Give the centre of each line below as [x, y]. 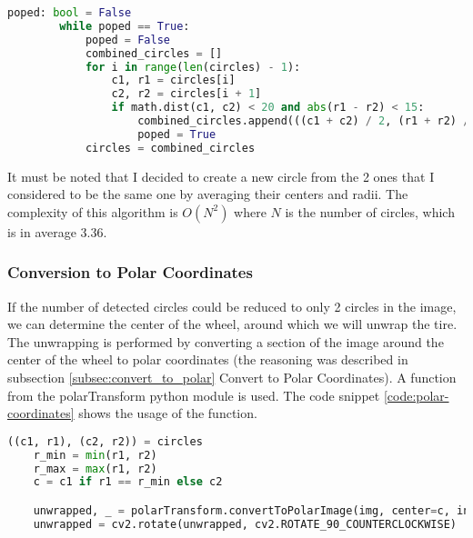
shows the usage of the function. [168, 413]
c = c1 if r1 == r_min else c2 [128, 482]
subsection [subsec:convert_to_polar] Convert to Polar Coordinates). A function [232, 377]
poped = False [127, 40]
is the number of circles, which [370, 211]
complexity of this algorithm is [93, 211]
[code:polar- [416, 395]
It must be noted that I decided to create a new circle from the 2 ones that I [221, 176]
